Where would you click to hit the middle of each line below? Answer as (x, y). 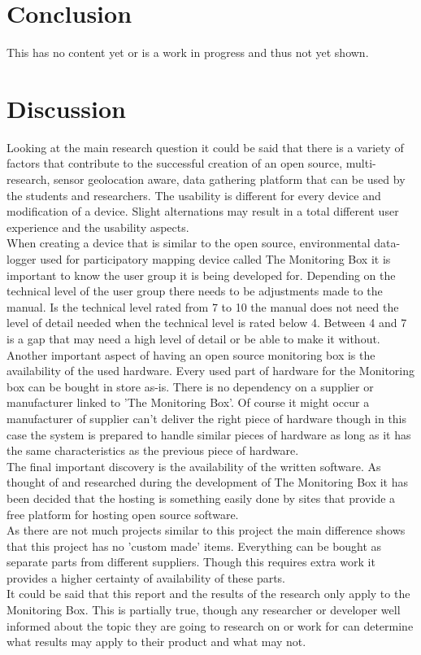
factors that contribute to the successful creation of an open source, (175, 163)
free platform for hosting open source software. (123, 514)
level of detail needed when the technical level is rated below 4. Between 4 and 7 (207, 323)
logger (22, 259)
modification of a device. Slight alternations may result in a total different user (203, 211)
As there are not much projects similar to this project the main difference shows (206, 530)
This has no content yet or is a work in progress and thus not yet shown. (188, 52)
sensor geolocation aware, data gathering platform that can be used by (230, 179)
